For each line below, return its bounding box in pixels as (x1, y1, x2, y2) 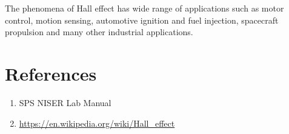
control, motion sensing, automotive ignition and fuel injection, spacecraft (5, 13, 279, 26)
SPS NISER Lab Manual (19, 96, 111, 109)
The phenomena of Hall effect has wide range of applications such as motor (5, 2, 284, 14)
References (5, 61, 97, 85)
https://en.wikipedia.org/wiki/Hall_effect (19, 116, 175, 129)
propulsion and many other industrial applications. (5, 25, 193, 38)
